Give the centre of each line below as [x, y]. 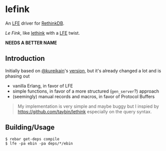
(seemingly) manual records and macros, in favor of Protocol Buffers [84, 96]
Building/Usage [30, 128]
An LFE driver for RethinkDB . [35, 23]
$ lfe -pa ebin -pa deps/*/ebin [39, 143]
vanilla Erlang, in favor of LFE [43, 86]
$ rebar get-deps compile [32, 139]
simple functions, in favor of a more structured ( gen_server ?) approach [86, 91]
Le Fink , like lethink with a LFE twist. [43, 33]
